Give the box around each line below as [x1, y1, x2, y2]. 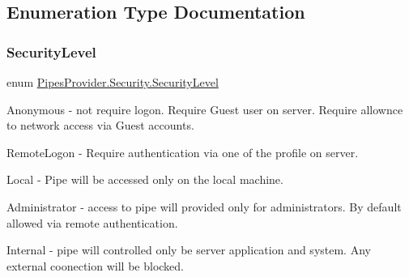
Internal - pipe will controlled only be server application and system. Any [6, 241, 371, 258]
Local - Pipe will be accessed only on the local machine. [6, 171, 283, 188]
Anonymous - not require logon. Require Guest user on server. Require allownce [6, 100, 403, 117]
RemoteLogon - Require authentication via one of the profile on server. [6, 143, 359, 160]
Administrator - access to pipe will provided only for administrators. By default [6, 198, 402, 215]
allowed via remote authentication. [6, 214, 178, 231]
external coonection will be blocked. [6, 257, 184, 274]
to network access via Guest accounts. [6, 117, 194, 134]
